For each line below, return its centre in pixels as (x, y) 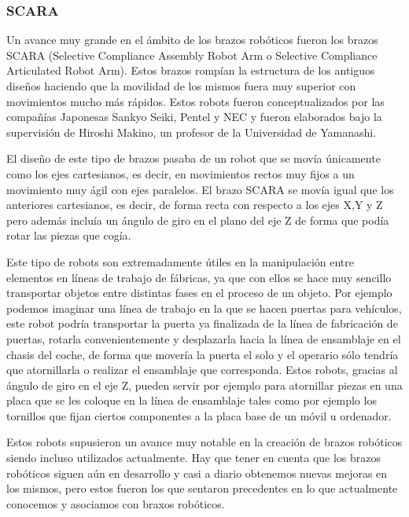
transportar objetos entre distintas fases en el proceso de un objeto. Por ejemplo (199, 293)
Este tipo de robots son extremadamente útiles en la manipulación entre (180, 261)
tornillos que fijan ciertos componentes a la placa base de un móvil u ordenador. (199, 415)
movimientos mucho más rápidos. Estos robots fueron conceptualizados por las (195, 101)
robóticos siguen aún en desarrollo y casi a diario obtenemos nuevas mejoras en (197, 473)
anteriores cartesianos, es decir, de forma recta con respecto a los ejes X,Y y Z (195, 205)
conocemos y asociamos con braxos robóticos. (116, 503)
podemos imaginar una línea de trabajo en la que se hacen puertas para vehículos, (204, 308)
